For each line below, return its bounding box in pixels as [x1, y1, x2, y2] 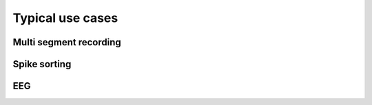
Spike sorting [12, 58, 72, 70]
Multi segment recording [12, 36, 122, 48]
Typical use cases [12, 10, 118, 25]
